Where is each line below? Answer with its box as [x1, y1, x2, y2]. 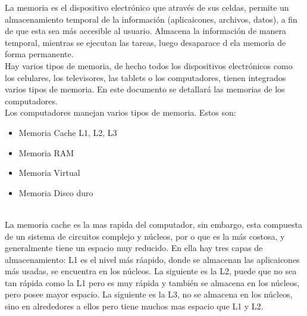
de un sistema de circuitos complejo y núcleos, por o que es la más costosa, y [5, 230, 285, 242]
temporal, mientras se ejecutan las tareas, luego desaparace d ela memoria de [5, 36, 286, 48]
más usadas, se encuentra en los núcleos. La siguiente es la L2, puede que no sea [5, 265, 297, 277]
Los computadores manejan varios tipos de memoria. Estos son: [5, 106, 236, 119]
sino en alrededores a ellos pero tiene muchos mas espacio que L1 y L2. [5, 300, 264, 312]
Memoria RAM [18, 146, 74, 159]
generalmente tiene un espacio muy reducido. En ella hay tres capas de [5, 241, 263, 254]
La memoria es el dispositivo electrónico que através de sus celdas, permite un [5, 1, 289, 13]
